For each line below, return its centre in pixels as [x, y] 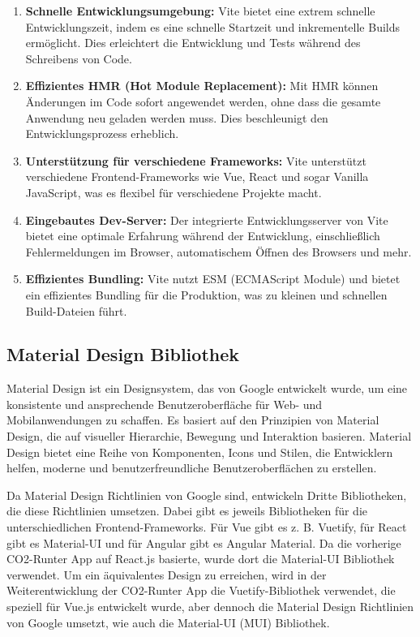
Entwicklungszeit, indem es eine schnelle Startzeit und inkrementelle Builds [212, 26]
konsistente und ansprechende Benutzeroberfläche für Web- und [165, 404]
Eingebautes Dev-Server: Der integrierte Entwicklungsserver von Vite [207, 220]
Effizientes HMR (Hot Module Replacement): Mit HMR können [202, 86]
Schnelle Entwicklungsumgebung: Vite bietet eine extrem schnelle [200, 11]
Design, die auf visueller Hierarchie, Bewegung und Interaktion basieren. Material [209, 436]
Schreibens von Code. [79, 58]
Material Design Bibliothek [123, 354]
